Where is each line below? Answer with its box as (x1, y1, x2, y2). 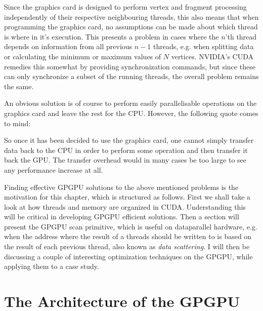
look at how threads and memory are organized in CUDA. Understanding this (4, 201, 246, 212)
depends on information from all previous (4, 41, 133, 52)
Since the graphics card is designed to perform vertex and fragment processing (4, 2, 247, 12)
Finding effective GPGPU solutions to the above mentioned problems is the (4, 181, 239, 192)
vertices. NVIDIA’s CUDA (171, 51, 253, 61)
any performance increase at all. (4, 164, 103, 175)
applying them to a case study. (4, 261, 99, 271)
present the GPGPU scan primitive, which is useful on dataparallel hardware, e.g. (4, 221, 257, 231)
